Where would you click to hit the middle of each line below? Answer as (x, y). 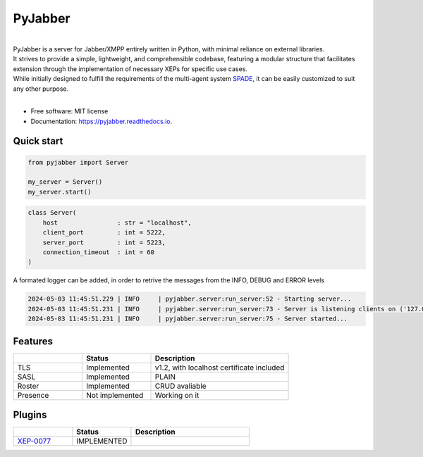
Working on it (177, 395)
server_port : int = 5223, (104, 242)
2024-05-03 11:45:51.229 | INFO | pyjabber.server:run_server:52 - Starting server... (190, 299)
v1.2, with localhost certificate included (220, 368)
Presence (33, 395)
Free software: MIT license (69, 111)
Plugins (30, 415)
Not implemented (115, 395)
